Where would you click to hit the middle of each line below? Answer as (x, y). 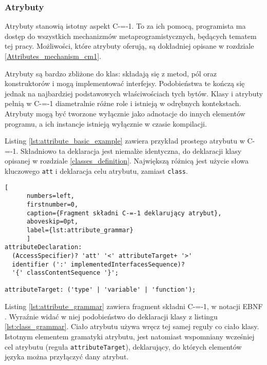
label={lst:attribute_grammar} (80, 230)
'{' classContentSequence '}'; (65, 273)
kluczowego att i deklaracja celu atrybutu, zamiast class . (96, 170)
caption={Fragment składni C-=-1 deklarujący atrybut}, (124, 213)
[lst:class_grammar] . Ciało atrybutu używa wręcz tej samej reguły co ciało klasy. (132, 326)
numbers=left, (51, 196)
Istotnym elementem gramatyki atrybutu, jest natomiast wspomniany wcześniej (130, 336)
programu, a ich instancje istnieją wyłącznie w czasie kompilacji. (106, 123)
